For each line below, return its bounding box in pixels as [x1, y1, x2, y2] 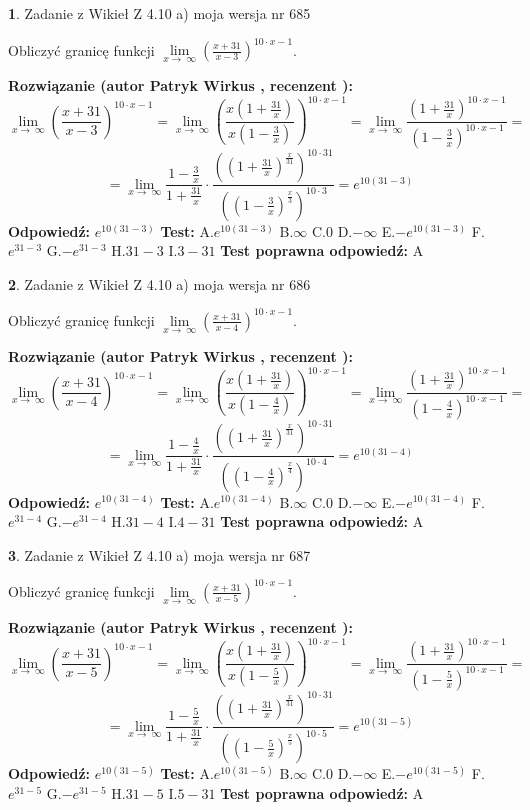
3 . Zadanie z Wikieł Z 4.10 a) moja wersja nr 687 [8, 544, 311, 565]
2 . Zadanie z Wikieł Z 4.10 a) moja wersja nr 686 [8, 273, 311, 294]
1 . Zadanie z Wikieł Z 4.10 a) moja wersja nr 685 [8, 3, 311, 23]
